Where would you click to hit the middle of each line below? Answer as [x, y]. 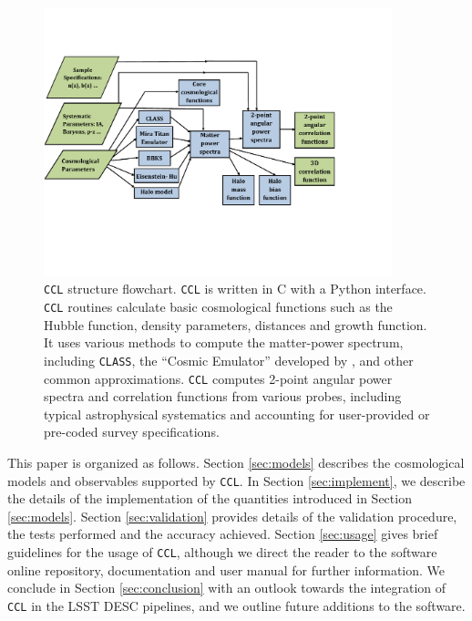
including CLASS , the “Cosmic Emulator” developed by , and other [229, 360]
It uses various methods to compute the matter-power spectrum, [224, 342]
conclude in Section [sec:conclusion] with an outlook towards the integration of [227, 588]
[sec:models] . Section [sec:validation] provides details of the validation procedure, [232, 516]
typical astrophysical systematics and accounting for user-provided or [237, 414]
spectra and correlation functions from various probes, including [223, 396]
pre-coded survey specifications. [132, 432]
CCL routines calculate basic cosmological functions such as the [218, 307]
